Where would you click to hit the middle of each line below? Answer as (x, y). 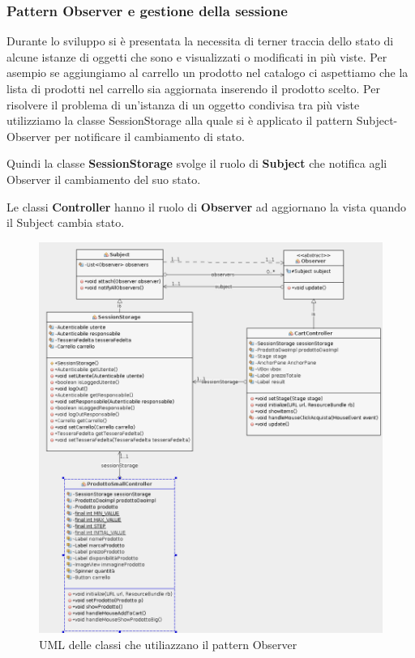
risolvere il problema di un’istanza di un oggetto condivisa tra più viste (183, 104)
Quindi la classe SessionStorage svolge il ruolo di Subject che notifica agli (197, 163)
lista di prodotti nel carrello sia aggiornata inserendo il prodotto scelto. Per (193, 88)
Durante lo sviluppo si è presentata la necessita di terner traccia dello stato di (200, 41)
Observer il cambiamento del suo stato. (104, 179)
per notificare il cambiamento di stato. (150, 136)
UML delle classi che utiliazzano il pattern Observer (168, 644)
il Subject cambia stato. (66, 222)
